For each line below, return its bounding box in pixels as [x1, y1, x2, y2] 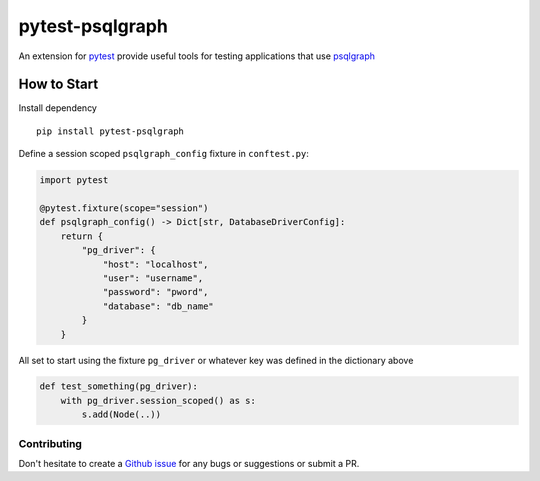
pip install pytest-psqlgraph [36, 125, 185, 137]
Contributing [18, 436, 82, 450]
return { [60, 230, 104, 242]
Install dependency [18, 102, 97, 114]
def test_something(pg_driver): [39, 381, 199, 392]
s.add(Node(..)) [81, 409, 162, 420]
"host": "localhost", [102, 258, 209, 270]
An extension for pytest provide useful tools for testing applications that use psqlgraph [18, 50, 375, 62]
